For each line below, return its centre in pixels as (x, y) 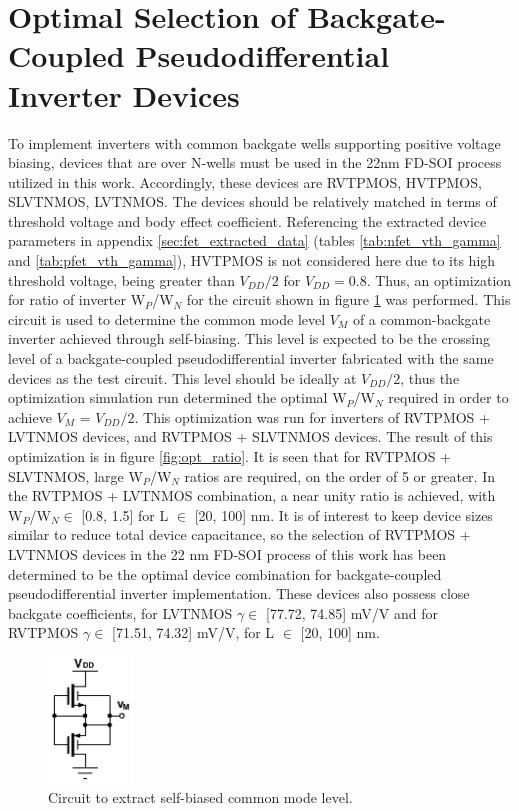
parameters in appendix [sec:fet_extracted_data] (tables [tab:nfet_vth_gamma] (254, 240)
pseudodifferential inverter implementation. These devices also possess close (239, 593)
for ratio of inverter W (77, 299)
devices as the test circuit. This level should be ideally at (182, 377)
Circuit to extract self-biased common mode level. (200, 796)
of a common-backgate (421, 318)
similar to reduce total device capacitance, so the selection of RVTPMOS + (239, 534)
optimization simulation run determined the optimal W (177, 397)
